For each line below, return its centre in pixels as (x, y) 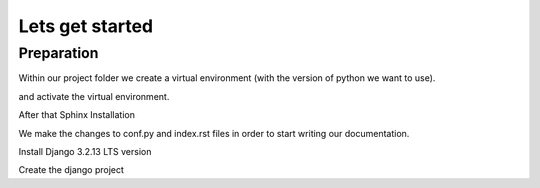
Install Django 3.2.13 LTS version (85, 151)
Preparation (58, 53)
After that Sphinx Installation (76, 115)
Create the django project (71, 170)
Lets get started (86, 26)
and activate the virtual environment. (94, 96)
